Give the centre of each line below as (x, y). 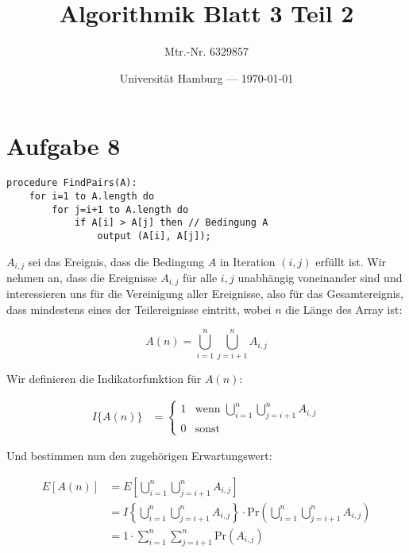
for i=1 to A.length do (92, 196)
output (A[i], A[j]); (154, 236)
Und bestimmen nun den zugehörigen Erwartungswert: (139, 456)
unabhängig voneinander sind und (320, 277)
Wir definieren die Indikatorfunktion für (104, 378)
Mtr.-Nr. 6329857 (206, 51)
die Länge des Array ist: (344, 309)
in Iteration (247, 261)
